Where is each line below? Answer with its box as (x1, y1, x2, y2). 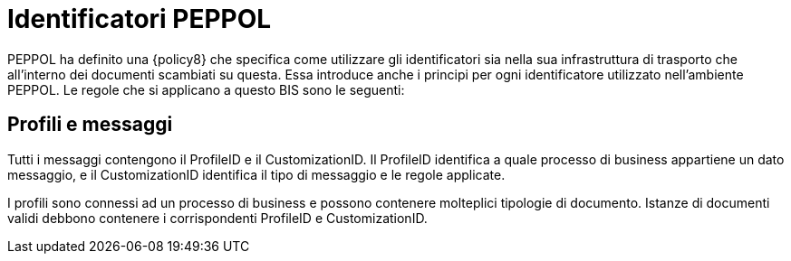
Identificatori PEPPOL (7, 4, 272, 34)
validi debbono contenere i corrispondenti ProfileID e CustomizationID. (7, 210, 428, 226)
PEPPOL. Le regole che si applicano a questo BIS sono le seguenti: (7, 81, 405, 98)
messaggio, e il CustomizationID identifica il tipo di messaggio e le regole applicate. (7, 166, 506, 182)
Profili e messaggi (7, 113, 173, 136)
